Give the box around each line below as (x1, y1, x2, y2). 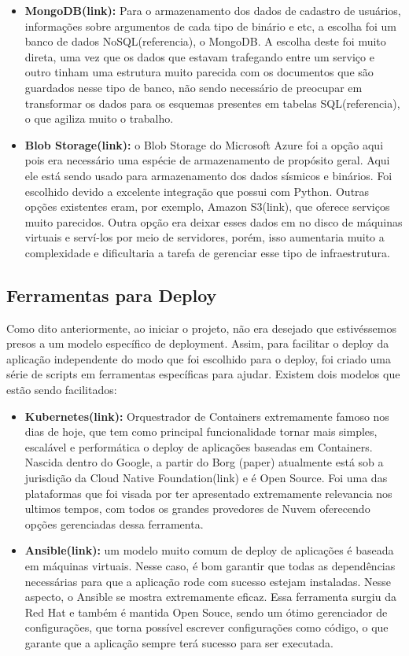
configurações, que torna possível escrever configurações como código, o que (24, 619, 389, 636)
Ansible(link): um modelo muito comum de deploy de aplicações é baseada (24, 542, 394, 558)
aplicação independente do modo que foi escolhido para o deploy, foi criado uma (6, 350, 392, 367)
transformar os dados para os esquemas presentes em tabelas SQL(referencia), (24, 94, 400, 111)
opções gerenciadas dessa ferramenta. (24, 515, 204, 532)
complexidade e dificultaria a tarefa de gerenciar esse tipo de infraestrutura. (24, 244, 390, 260)
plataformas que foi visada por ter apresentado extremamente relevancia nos (24, 485, 392, 501)
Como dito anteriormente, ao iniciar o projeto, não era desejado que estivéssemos (6, 319, 396, 336)
